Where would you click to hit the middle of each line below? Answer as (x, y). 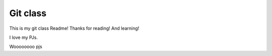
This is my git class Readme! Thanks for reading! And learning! (74, 28)
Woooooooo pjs (26, 47)
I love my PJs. (23, 37)
